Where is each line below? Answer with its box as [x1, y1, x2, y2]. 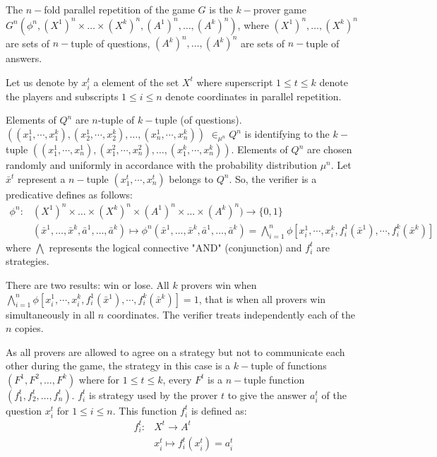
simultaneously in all [6, 307, 95, 321]
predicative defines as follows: [6, 186, 133, 201]
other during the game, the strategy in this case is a [6, 358, 231, 373]
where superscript [196, 74, 273, 89]
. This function [112, 403, 177, 417]
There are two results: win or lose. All [6, 277, 169, 292]
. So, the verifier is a [229, 171, 317, 186]
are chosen [306, 142, 352, 157]
